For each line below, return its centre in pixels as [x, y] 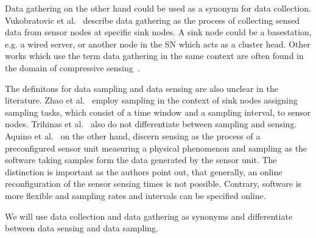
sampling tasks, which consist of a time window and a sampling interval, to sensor [158, 112]
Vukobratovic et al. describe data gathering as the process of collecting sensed [152, 20]
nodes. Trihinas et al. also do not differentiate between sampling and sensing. [151, 124]
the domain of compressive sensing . [72, 67]
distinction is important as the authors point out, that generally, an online [144, 171]
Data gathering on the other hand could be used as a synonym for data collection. [158, 8]
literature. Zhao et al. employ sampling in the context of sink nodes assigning [151, 100]
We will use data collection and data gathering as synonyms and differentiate [149, 216]
